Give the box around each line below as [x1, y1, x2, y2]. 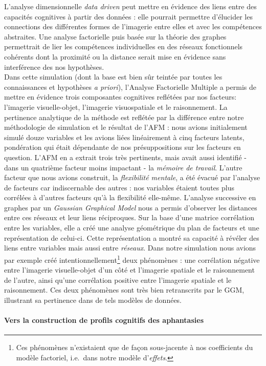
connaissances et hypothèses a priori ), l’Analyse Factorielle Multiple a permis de [4, 81, 256, 92]
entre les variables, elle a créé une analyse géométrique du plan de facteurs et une [4, 222, 259, 233]
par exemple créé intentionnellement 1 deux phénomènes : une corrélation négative [4, 253, 260, 265]
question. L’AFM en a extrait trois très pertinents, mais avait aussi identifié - [4, 151, 247, 162]
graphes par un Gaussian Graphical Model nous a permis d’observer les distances [4, 202, 257, 213]
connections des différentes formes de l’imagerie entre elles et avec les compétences [4, 21, 262, 32]
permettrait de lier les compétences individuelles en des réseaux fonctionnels [4, 41, 243, 52]
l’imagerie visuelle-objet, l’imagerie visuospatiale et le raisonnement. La [4, 101, 228, 112]
